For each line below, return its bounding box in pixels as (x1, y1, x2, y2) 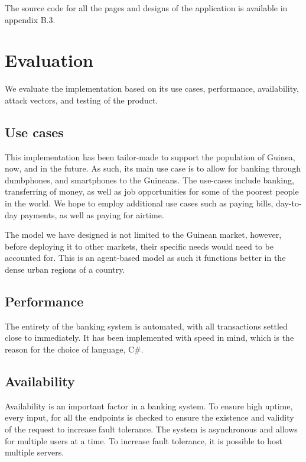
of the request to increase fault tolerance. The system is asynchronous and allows (5, 423, 298, 435)
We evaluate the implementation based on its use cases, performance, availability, (5, 82, 299, 95)
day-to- (275, 197, 302, 209)
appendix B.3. (5, 13, 56, 25)
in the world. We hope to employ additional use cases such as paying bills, (5, 197, 274, 209)
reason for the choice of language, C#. (5, 343, 144, 356)
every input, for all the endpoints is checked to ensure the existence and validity (5, 411, 294, 424)
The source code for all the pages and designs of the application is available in (5, 2, 288, 14)
